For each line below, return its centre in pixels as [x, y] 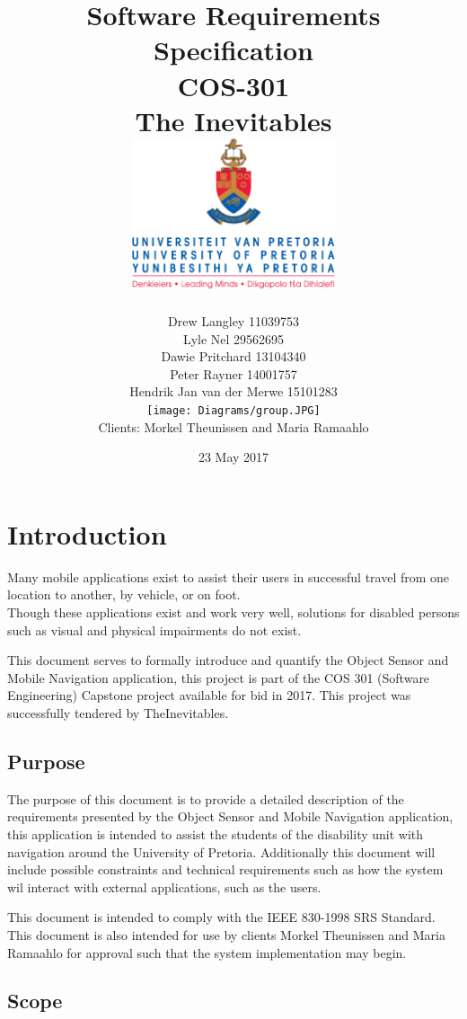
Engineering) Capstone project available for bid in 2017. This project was [209, 695]
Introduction [87, 533]
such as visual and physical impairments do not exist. [154, 629]
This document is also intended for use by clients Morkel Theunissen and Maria [226, 934]
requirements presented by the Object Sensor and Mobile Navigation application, [230, 816]
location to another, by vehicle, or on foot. [124, 594]
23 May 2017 [233, 457]
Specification [233, 50]
